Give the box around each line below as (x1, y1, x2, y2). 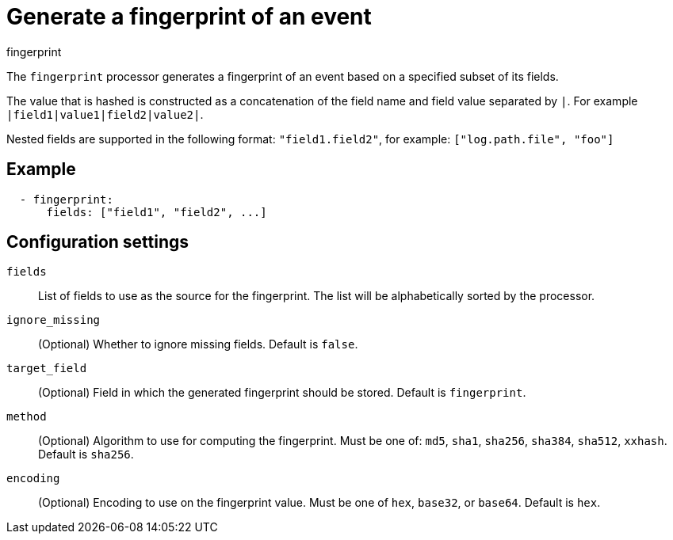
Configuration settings (6, 232, 189, 253)
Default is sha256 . (38, 447, 134, 462)
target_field (6, 362, 87, 375)
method (6, 410, 47, 424)
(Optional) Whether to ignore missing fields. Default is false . (38, 337, 358, 352)
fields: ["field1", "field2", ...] (46, 205, 267, 219)
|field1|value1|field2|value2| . (6, 107, 204, 121)
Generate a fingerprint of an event (6, 3, 372, 30)
